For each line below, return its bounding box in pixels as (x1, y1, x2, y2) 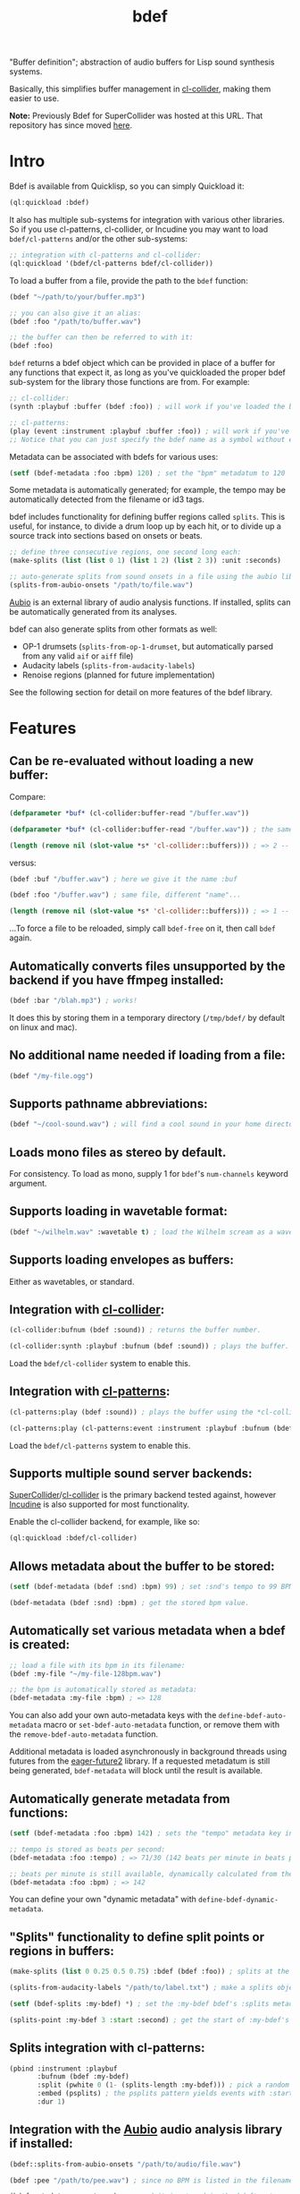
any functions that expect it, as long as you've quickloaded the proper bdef (9, 367, 286, 378)
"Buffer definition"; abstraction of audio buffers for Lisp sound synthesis (9, 56, 275, 68)
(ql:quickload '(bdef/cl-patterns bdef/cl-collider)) (9, 259, 214, 268)
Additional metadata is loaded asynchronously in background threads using (9, 1747, 287, 1757)
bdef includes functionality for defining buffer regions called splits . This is (9, 512, 286, 523)
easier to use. (9, 93, 60, 104)
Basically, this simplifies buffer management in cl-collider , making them (9, 83, 271, 95)
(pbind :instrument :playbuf (9, 2064, 118, 2073)
